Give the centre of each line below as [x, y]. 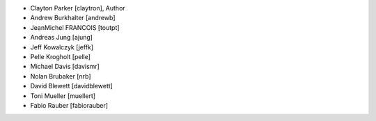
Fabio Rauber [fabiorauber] [69, 105]
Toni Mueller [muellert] [63, 96]
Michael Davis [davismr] [65, 67]
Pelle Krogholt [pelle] [60, 56]
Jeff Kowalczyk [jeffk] [62, 47]
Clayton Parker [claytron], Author [78, 8]
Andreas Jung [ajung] [62, 38]
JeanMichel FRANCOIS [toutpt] [75, 27]
